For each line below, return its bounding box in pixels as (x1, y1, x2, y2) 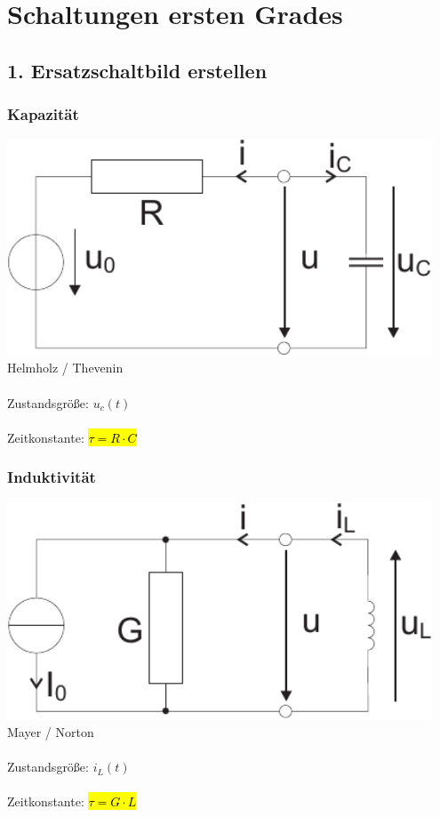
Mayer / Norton (7, 722, 94, 741)
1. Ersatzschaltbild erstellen (7, 56, 268, 84)
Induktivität (7, 466, 96, 488)
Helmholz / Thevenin (7, 358, 124, 377)
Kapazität (7, 103, 79, 125)
